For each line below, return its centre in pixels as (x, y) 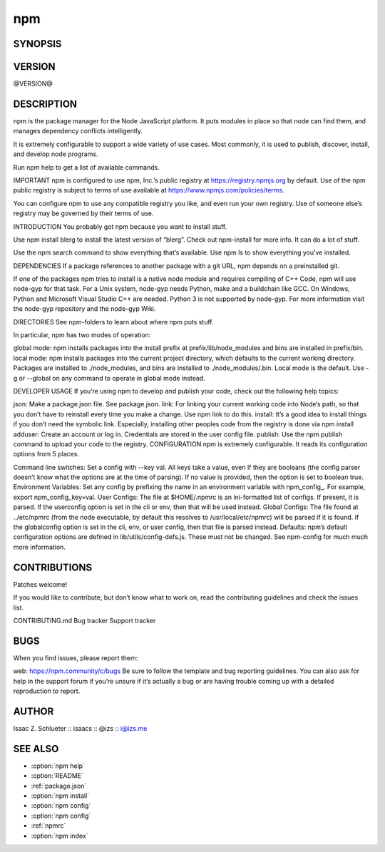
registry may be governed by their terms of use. (83, 213)
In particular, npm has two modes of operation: (82, 335)
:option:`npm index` (60, 836)
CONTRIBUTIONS (53, 567)
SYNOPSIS (37, 44)
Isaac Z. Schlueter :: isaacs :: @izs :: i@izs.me (80, 728)
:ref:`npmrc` (48, 826)
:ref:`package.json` (59, 786)
